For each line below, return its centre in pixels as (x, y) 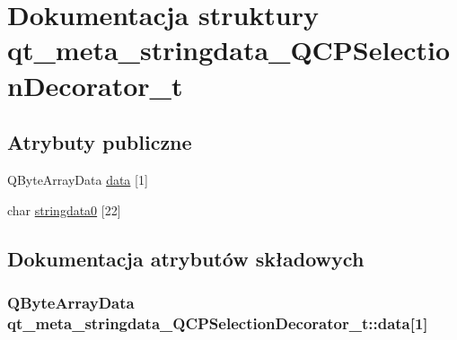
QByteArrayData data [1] (78, 179)
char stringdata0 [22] (64, 209)
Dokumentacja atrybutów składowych (186, 258)
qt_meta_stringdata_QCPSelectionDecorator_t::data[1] (218, 323)
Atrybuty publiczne (100, 142)
